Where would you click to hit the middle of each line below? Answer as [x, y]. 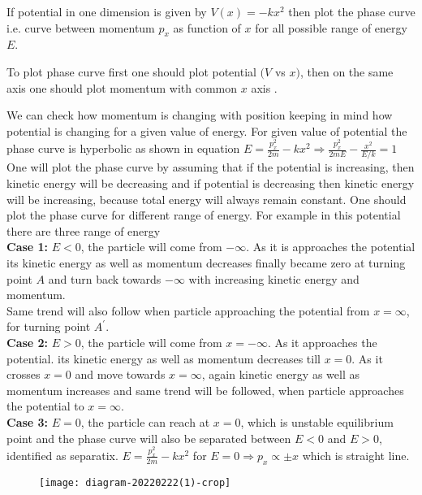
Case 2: [28, 343]
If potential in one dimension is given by [107, 11]
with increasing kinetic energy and [274, 278]
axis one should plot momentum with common [122, 87]
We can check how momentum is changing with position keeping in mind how [200, 115]
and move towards [120, 374]
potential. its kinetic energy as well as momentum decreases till [164, 358]
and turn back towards [105, 278]
